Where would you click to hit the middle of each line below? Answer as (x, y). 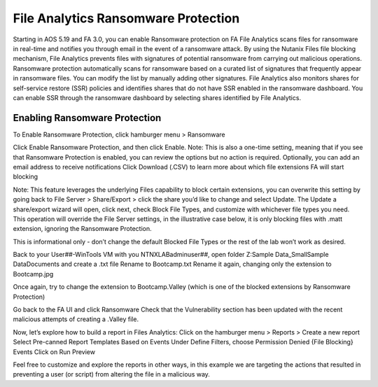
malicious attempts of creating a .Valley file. (76, 319)
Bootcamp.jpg (33, 274)
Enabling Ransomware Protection (87, 118)
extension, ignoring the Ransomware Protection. (82, 229)
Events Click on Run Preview (54, 352)
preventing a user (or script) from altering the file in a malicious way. (111, 374)
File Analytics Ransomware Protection (126, 18)
